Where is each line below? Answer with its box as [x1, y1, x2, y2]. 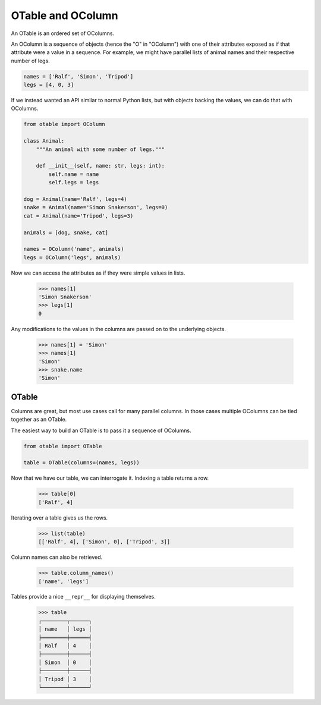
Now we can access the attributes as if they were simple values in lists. [11, 269, 185, 276]
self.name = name [48, 171, 99, 178]
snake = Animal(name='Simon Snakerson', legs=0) [23, 204, 168, 211]
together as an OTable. [11, 416, 67, 423]
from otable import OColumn [23, 121, 105, 128]
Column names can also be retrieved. [11, 553, 103, 561]
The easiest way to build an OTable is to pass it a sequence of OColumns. [11, 427, 191, 434]
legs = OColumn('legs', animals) [23, 254, 121, 261]
